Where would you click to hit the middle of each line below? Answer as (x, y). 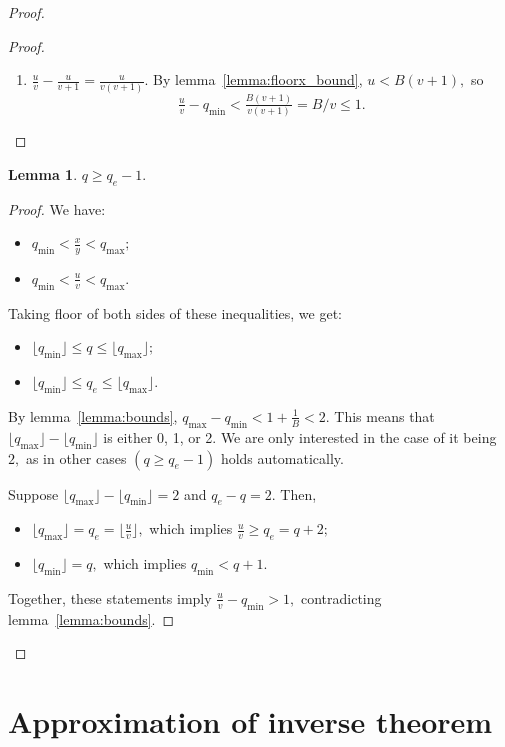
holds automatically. (282, 457)
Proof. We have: (57, 208)
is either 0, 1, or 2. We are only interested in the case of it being (300, 436)
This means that (384, 415)
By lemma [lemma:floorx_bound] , (258, 79)
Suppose (33, 493)
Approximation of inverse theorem (250, 721)
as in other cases (76, 457)
